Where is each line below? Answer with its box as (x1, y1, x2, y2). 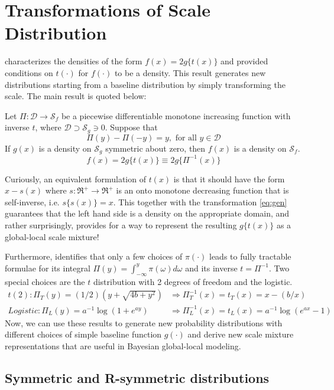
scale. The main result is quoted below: (5, 90, 147, 102)
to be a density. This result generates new (114, 66, 266, 78)
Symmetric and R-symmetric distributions (5, 368, 270, 386)
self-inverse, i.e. (5, 195, 60, 208)
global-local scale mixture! (5, 230, 99, 242)
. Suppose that (105, 121, 158, 133)
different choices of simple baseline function (5, 328, 162, 340)
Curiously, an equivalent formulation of (5, 172, 146, 185)
